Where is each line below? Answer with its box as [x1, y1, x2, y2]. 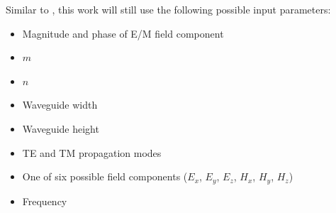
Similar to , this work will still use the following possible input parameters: [6, 2, 331, 16]
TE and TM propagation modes [22, 145, 162, 160]
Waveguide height [22, 121, 99, 136]
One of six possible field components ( [22, 169, 188, 184]
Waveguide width [22, 97, 98, 112]
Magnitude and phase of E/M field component [22, 26, 224, 40]
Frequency [22, 193, 67, 208]
